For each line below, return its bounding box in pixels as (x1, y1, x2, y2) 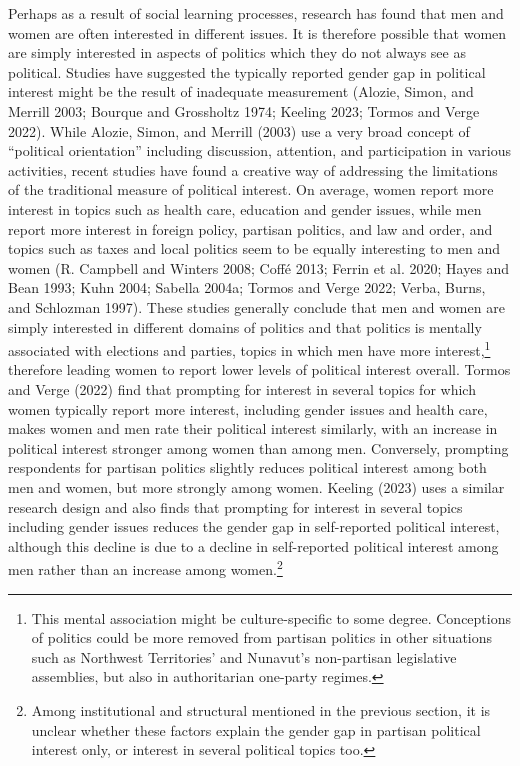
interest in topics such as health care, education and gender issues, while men (8, 198, 482, 219)
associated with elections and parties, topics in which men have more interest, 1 (8, 337, 491, 360)
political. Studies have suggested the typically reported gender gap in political (8, 61, 486, 82)
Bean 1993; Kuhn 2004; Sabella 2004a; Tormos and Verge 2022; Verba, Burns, (8, 277, 486, 298)
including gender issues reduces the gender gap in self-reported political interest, (8, 516, 500, 537)
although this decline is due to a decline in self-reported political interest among (8, 535, 499, 556)
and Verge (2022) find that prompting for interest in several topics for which (8, 378, 476, 399)
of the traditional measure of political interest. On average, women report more (8, 179, 494, 200)
